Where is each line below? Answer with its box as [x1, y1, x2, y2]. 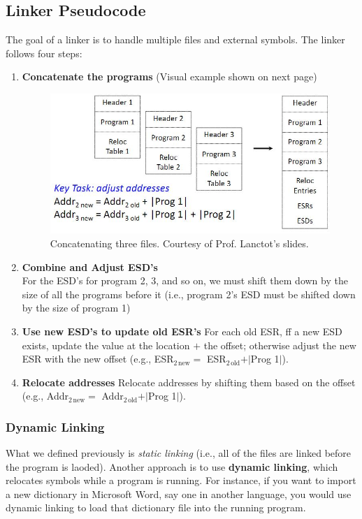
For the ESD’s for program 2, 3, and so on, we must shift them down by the [22, 273, 348, 288]
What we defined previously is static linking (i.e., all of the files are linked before [6, 446, 352, 460]
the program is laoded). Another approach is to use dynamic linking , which [6, 459, 338, 474]
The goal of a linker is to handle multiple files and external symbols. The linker [6, 32, 345, 47]
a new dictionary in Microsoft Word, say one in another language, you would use [6, 486, 352, 501]
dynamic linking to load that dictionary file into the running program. [6, 500, 306, 515]
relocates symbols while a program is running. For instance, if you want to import [6, 473, 356, 488]
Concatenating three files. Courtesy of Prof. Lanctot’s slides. [50, 235, 309, 250]
